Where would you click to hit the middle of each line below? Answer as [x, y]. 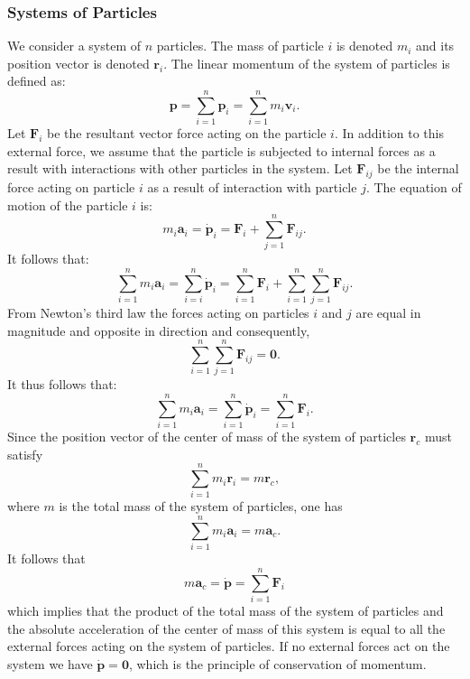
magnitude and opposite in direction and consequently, [159, 330]
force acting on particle [71, 187]
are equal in [388, 313]
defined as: [37, 81]
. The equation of [414, 187]
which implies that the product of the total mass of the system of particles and [226, 610]
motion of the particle [68, 205]
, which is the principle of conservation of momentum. [277, 663]
